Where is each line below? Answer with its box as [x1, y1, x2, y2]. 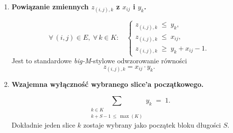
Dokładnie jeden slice [11, 120, 75, 130]
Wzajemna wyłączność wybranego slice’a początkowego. [11, 79, 204, 89]
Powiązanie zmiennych [11, 1, 89, 11]
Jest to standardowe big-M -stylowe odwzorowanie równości [11, 55, 187, 66]
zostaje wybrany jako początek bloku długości [83, 120, 221, 130]
